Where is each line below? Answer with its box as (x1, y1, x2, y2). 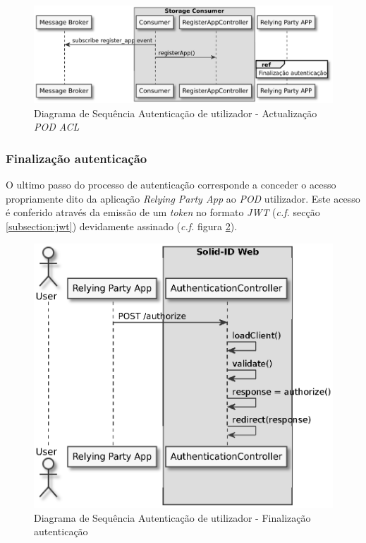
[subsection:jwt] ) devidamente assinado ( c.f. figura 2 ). (6, 219, 238, 234)
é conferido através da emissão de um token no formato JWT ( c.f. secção (6, 205, 320, 220)
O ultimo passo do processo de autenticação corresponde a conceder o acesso (6, 177, 336, 192)
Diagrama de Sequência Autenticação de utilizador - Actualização (34, 105, 317, 120)
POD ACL (34, 119, 80, 134)
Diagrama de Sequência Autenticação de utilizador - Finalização (34, 510, 311, 525)
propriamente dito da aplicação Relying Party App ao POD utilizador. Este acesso (6, 191, 360, 205)
